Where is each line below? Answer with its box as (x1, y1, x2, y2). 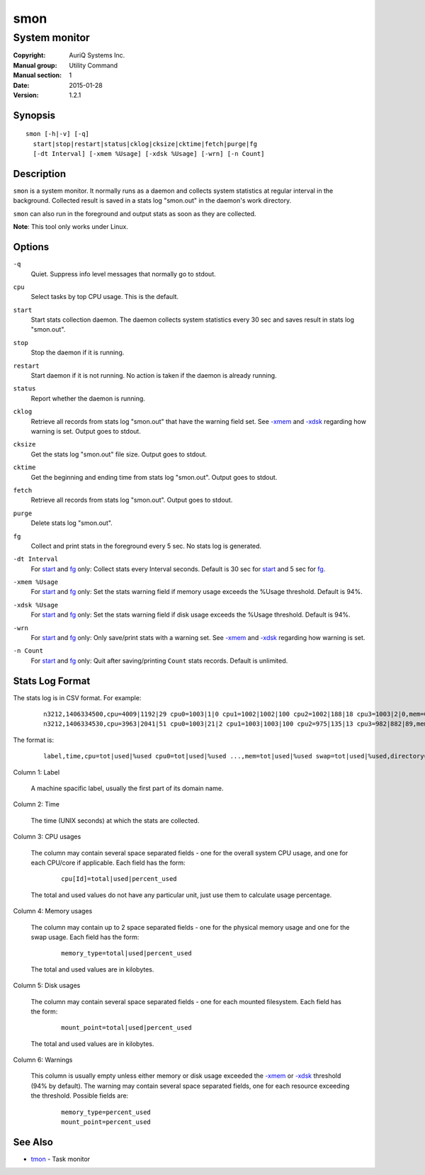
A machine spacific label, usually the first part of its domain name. (30, 784, 224, 793)
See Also (13, 1136, 53, 1148)
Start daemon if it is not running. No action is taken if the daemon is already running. (30, 371, 277, 380)
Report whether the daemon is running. (30, 394, 145, 403)
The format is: (13, 736, 55, 744)
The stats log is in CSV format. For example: (13, 693, 142, 702)
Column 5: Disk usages (13, 982, 81, 990)
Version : (13, 91, 39, 99)
